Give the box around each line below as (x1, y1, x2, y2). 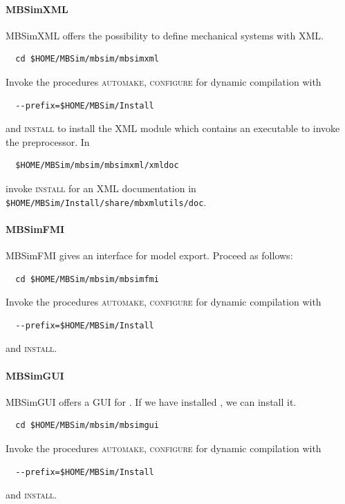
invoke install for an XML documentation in (6, 180, 196, 195)
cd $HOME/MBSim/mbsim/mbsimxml (15, 54, 159, 64)
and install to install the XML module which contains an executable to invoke (6, 121, 340, 136)
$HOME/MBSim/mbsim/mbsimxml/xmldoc (15, 160, 179, 171)
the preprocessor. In (6, 134, 90, 149)
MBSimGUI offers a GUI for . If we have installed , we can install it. (6, 394, 297, 409)
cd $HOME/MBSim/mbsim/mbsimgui (15, 420, 159, 431)
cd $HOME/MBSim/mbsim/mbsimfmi (15, 274, 159, 284)
